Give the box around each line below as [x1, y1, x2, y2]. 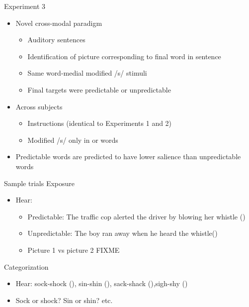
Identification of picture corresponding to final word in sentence [27, 51, 221, 61]
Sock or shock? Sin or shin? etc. [15, 295, 113, 305]
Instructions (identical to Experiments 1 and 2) [27, 118, 172, 128]
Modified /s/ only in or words [27, 134, 118, 145]
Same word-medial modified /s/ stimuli [27, 68, 147, 78]
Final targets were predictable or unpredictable [27, 84, 171, 95]
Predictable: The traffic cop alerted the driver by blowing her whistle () [27, 211, 246, 221]
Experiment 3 [4, 1, 46, 11]
